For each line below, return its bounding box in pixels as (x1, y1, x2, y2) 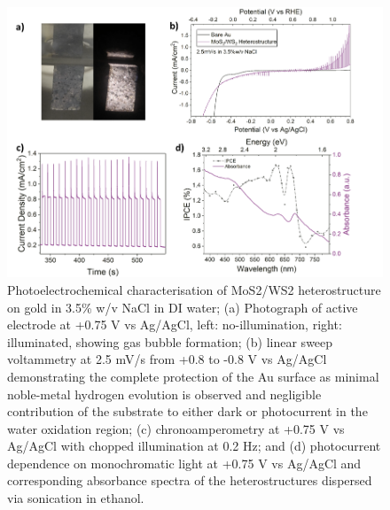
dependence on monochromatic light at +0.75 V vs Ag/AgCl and (7, 453, 362, 472)
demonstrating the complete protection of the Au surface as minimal (7, 367, 379, 385)
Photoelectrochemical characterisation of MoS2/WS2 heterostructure (7, 280, 381, 298)
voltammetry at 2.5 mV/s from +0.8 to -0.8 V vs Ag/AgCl (7, 350, 327, 368)
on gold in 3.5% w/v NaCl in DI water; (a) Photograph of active (7, 297, 358, 316)
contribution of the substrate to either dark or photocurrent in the (7, 402, 368, 421)
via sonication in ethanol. (7, 489, 144, 507)
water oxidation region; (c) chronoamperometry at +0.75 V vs (7, 419, 345, 437)
